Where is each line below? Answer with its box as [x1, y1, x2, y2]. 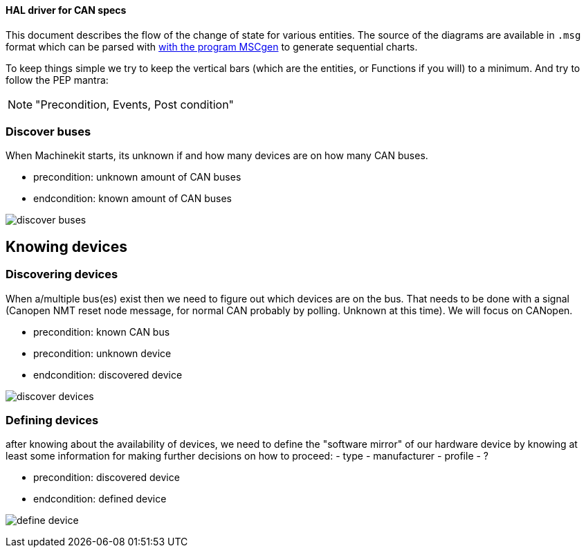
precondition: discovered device [33, 471, 180, 484]
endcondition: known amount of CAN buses [33, 192, 232, 205]
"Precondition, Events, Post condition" [35, 97, 235, 111]
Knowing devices [6, 237, 127, 255]
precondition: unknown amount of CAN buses [33, 171, 241, 183]
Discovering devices [6, 267, 118, 282]
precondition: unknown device [33, 347, 172, 359]
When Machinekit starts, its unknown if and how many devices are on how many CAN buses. [6, 149, 428, 162]
